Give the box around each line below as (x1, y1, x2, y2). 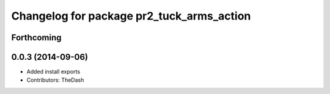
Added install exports (26, 68, 81, 76)
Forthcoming (11, 32, 62, 43)
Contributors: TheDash (26, 76, 84, 84)
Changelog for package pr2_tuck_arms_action (11, 9, 251, 23)
